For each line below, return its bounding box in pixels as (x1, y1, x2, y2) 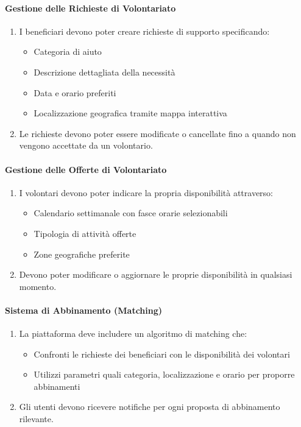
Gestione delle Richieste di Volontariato (5, 1, 176, 14)
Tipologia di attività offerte (34, 227, 136, 239)
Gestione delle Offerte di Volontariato (5, 163, 167, 175)
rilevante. (19, 412, 54, 425)
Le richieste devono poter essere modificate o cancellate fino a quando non (19, 127, 296, 139)
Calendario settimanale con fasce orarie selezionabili (34, 206, 228, 219)
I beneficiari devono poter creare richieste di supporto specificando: (19, 24, 270, 37)
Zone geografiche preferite (34, 247, 130, 260)
